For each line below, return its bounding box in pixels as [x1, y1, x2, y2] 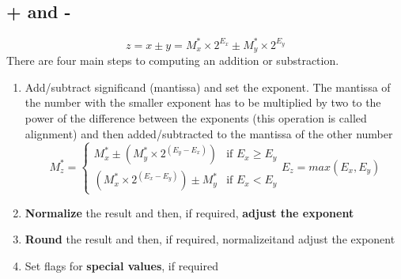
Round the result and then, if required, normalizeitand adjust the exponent [25, 231, 395, 247]
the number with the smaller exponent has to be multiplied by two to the [25, 94, 381, 111]
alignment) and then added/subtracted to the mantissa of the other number [25, 125, 393, 141]
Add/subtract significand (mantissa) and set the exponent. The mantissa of [25, 78, 391, 95]
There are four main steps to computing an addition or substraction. [6, 52, 339, 69]
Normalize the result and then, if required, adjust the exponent [25, 204, 354, 221]
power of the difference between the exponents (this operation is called [25, 109, 367, 126]
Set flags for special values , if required [25, 257, 218, 273]
